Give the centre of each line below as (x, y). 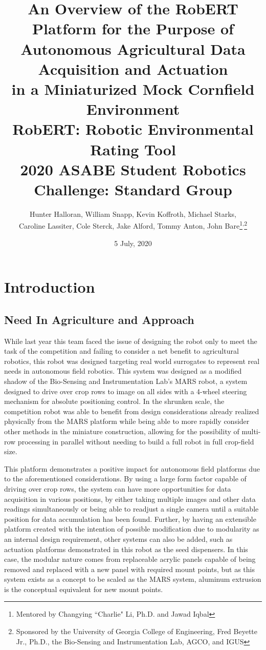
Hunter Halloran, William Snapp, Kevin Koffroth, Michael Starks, (133, 214)
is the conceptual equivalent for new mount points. (84, 589)
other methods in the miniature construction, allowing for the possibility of (122, 431)
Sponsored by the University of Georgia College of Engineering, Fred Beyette (137, 631)
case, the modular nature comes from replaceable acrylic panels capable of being (130, 559)
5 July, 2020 (133, 243)
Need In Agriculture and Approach (99, 319)
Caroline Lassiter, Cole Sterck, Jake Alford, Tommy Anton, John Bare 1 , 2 (133, 225)
